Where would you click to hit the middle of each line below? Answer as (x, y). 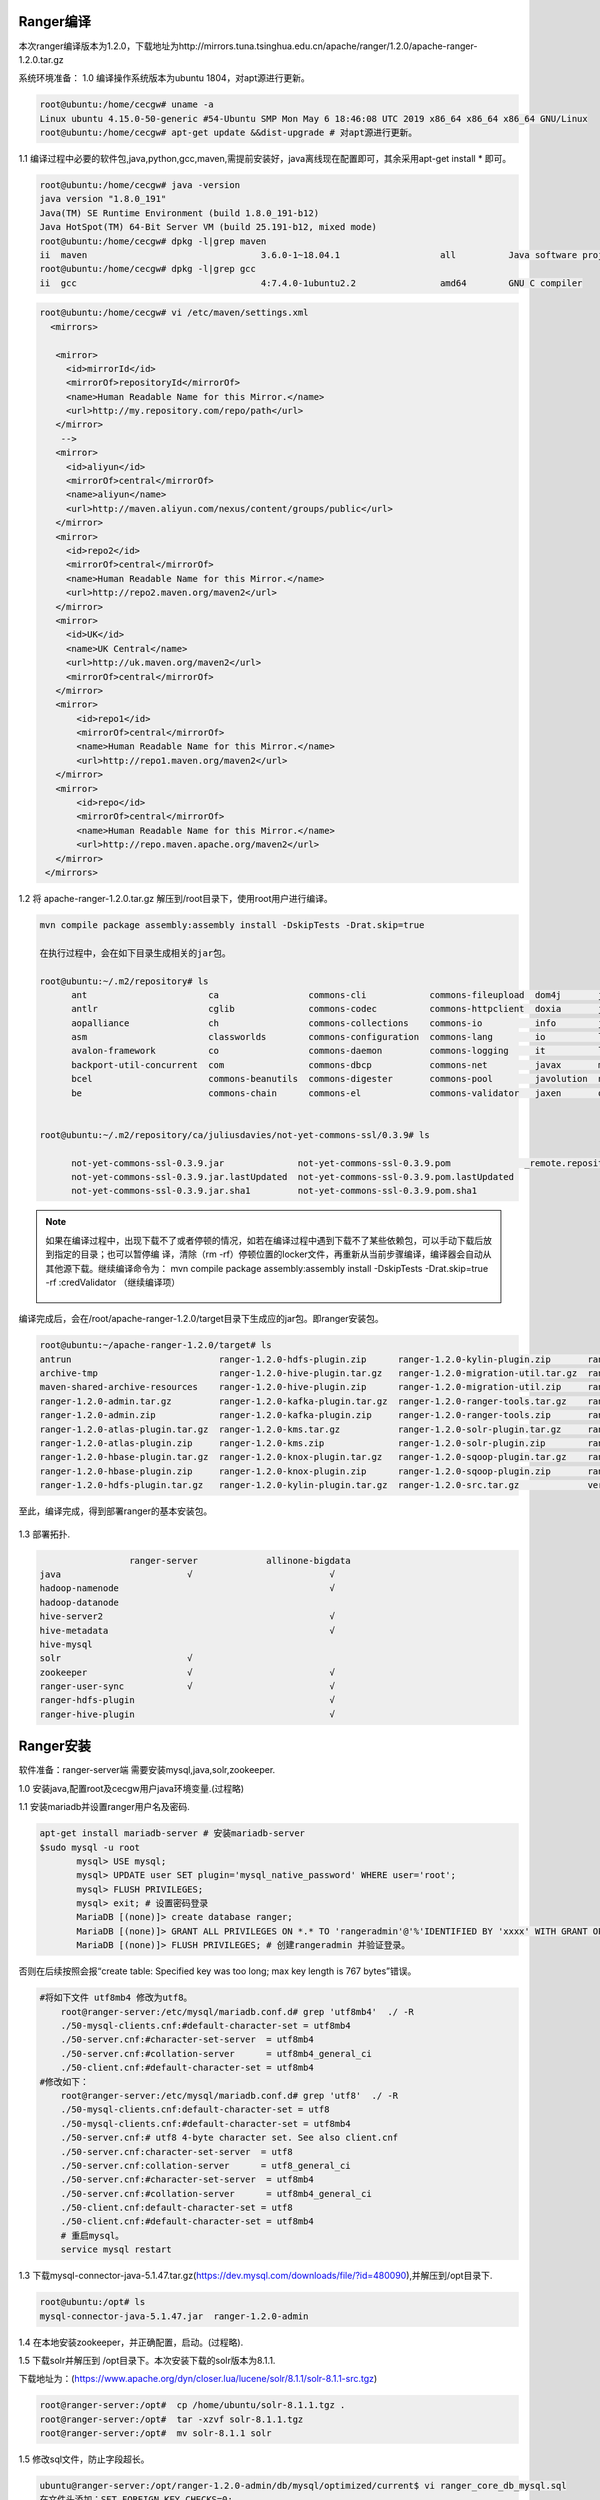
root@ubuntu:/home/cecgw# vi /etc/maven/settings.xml (174, 313)
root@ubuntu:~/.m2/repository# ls (124, 981)
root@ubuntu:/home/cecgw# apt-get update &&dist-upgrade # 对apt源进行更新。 (228, 133)
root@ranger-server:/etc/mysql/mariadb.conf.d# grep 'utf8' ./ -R (229, 2095)
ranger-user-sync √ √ (187, 1686)
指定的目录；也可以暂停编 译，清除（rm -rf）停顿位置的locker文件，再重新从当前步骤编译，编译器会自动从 (272, 1254)
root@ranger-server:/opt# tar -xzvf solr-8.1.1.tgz (171, 2419)
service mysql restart (116, 2249)
